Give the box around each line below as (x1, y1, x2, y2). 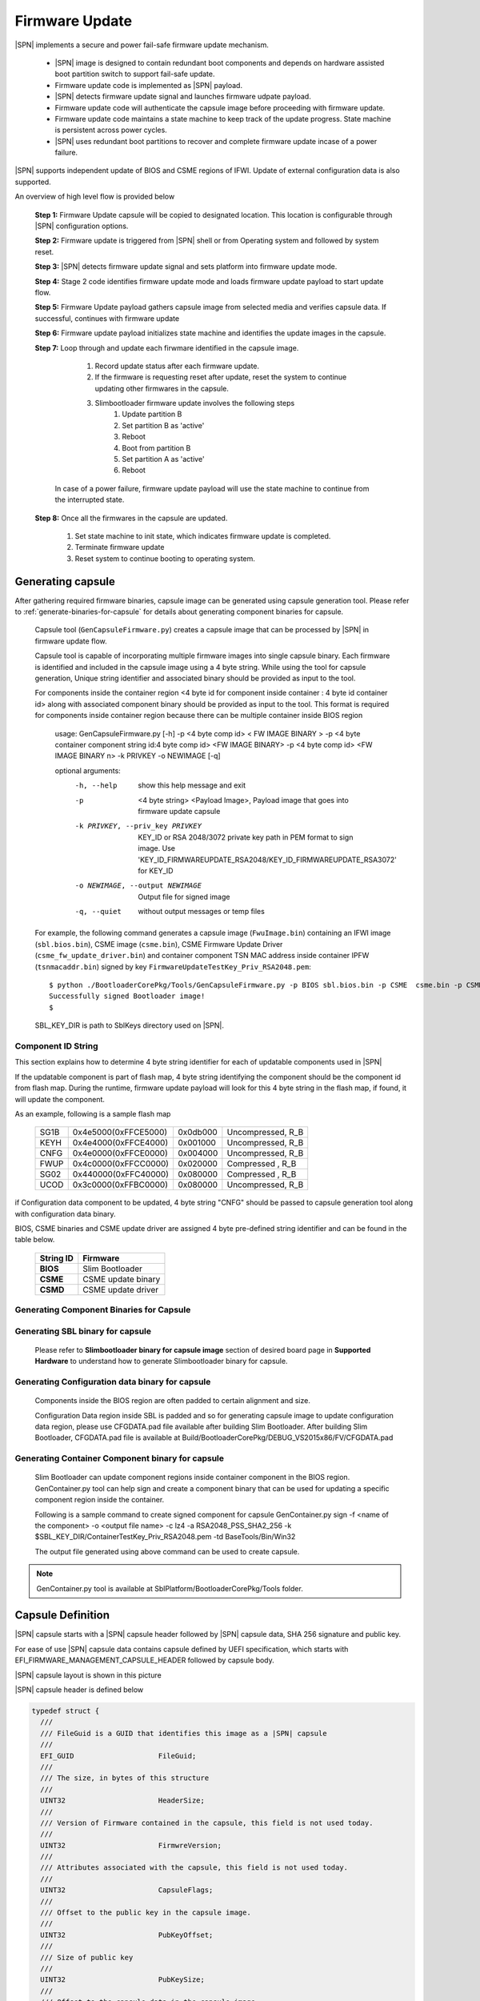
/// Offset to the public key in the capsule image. (40, 1908, 251, 1917)
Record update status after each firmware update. (94, 361, 260, 371)
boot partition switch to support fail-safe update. (54, 69, 215, 79)
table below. (14, 1235, 55, 1245)
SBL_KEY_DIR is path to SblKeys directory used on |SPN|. (34, 1021, 224, 1030)
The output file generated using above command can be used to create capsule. (34, 1546, 300, 1556)
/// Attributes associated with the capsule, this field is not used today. (40, 1863, 348, 1872)
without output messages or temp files (138, 907, 266, 916)
